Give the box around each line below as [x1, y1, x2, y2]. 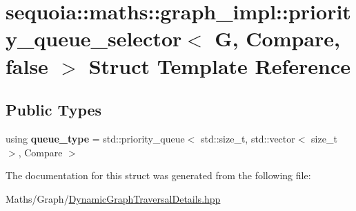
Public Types [6, 99, 102, 120]
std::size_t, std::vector [201, 131, 295, 145]
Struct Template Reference [88, 51, 351, 80]
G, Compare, [215, 24, 341, 53]
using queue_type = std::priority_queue [6, 131, 185, 145]
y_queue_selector [6, 24, 182, 53]
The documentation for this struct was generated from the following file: [6, 168, 311, 183]
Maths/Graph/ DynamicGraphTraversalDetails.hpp [6, 191, 221, 205]
